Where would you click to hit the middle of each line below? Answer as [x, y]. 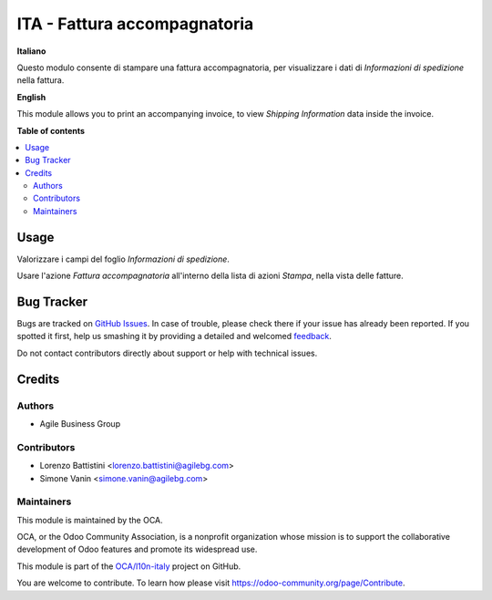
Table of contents [51, 130]
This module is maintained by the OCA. [90, 520]
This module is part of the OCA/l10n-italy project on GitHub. [129, 566]
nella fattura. [41, 80]
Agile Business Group [80, 423]
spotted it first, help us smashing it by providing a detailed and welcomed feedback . [174, 336]
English [31, 97]
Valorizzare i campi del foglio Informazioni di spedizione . [123, 259]
